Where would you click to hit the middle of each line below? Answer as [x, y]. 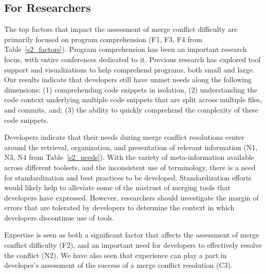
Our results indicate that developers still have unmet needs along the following [128, 79]
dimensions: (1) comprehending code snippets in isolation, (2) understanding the [131, 89]
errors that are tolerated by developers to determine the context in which [119, 207]
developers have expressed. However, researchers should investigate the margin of [131, 197]
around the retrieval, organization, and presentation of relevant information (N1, [131, 147]
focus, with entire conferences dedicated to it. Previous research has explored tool [132, 59]
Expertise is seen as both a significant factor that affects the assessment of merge [132, 235]
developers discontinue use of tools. [59, 217]
